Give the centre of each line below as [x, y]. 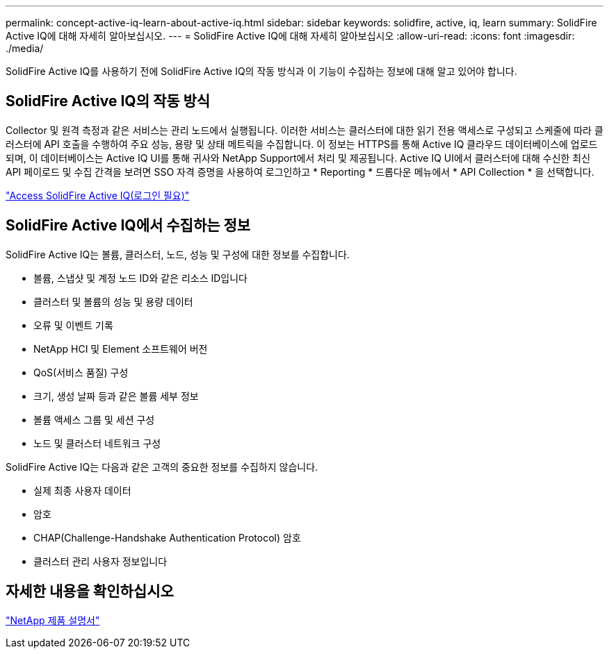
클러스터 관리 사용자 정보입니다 [100, 561]
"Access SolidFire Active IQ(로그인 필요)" [98, 195]
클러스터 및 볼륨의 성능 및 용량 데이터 [113, 301]
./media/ [25, 48]
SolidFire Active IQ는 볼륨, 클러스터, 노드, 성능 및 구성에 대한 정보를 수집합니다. [178, 254]
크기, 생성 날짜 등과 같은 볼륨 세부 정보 [116, 396]
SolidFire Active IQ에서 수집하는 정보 [128, 226]
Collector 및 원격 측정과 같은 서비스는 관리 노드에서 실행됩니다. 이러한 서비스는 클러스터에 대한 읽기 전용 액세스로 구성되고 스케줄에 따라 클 [304, 130]
